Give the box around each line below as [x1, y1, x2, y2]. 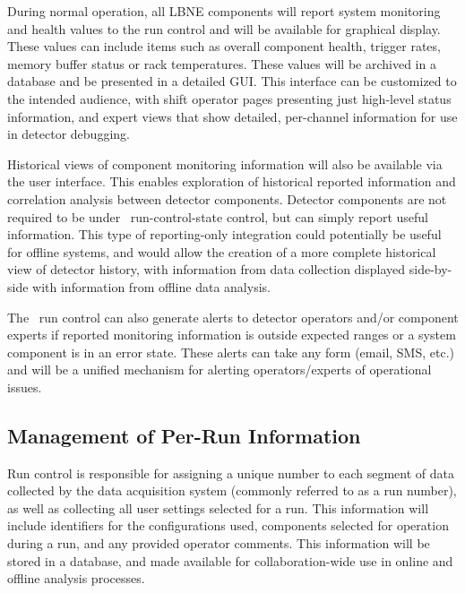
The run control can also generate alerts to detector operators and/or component [7, 307, 459, 326]
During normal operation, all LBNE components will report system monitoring [7, 2, 441, 20]
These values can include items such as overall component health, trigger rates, [7, 37, 441, 56]
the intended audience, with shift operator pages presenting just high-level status [7, 89, 452, 107]
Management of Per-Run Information [7, 421, 361, 449]
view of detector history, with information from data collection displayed [7, 260, 406, 279]
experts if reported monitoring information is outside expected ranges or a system [7, 325, 456, 344]
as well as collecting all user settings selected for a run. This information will [7, 498, 429, 517]
